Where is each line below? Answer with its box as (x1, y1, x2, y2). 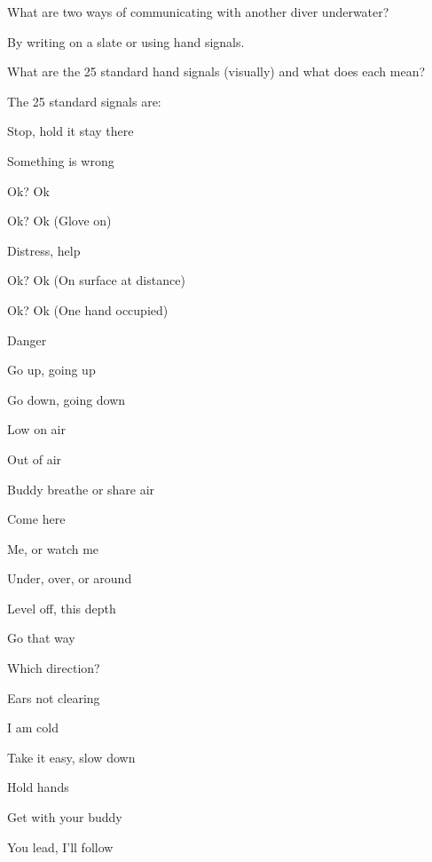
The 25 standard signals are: (7, 91, 161, 110)
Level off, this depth (7, 598, 116, 617)
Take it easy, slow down (7, 747, 136, 766)
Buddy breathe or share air (7, 479, 155, 498)
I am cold (7, 718, 59, 737)
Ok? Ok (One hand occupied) (7, 300, 169, 319)
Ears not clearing (7, 688, 100, 707)
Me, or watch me (7, 539, 99, 558)
